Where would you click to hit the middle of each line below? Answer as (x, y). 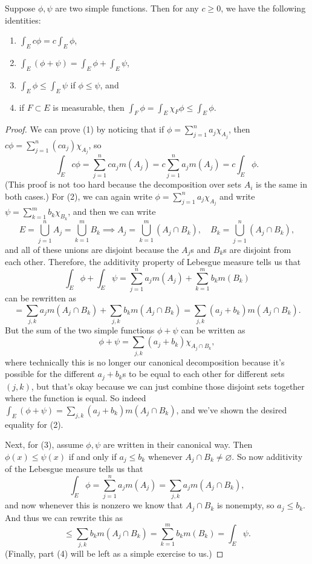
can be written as (213, 330)
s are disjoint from (257, 249)
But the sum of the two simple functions (80, 330)
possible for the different (50, 374)
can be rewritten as (41, 297)
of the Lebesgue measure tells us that (74, 469)
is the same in (281, 184)
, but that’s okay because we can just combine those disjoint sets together (168, 386)
